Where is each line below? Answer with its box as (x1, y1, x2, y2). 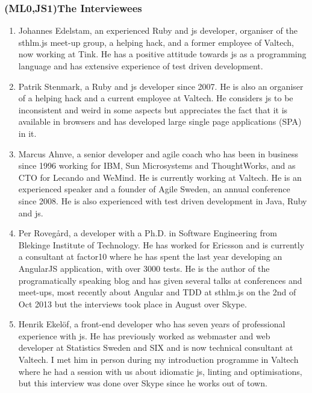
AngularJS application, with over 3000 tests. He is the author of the (18, 262, 270, 274)
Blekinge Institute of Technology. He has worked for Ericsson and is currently (18, 238, 305, 251)
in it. (18, 127, 37, 139)
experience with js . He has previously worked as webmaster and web (18, 329, 270, 342)
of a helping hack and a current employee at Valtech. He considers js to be (18, 92, 293, 104)
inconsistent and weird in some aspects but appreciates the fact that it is (18, 103, 288, 116)
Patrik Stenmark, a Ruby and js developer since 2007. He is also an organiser (18, 80, 304, 92)
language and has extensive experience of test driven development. (18, 60, 263, 72)
